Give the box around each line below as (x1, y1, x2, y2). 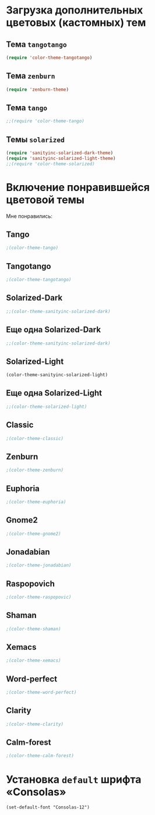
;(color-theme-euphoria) (6, 499, 66, 504)
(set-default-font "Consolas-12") (6, 804, 90, 810)
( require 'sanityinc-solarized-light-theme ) (6, 155, 116, 161)
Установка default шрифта (6, 773, 142, 786)
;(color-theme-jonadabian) (6, 562, 72, 568)
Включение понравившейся (6, 180, 150, 194)
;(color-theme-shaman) (6, 626, 61, 632)
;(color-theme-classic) (6, 435, 64, 441)
